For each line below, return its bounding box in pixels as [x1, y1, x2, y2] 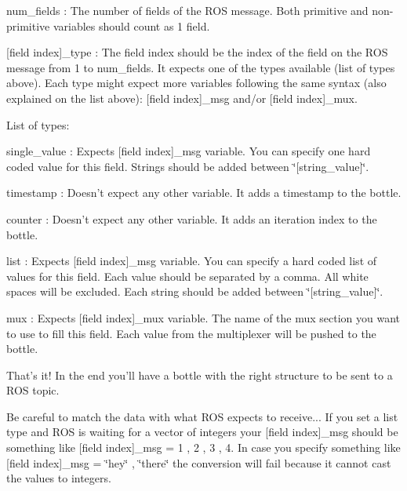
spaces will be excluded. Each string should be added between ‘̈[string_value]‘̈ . [6, 283, 383, 300]
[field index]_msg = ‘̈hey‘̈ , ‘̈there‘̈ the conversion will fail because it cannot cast [6, 454, 391, 471]
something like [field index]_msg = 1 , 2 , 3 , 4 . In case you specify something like [6, 439, 401, 456]
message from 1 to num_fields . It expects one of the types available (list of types [6, 59, 395, 75]
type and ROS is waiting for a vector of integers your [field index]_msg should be [6, 424, 398, 440]
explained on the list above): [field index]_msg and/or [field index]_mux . [6, 89, 358, 106]
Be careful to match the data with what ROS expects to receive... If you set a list [6, 408, 398, 424]
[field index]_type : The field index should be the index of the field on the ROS [6, 44, 388, 60]
